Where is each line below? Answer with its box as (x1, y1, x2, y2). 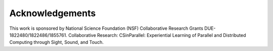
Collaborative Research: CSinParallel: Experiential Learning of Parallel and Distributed (68, 32, 246, 38)
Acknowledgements (9, 8, 96, 19)
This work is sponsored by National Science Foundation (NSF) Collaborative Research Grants (9, 25, 203, 31)
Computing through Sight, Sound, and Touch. (9, 39, 104, 45)
